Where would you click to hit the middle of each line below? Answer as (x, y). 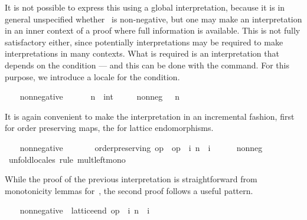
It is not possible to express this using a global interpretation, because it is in (145, 7)
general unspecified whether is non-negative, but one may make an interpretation (153, 19)
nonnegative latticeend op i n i (85, 210)
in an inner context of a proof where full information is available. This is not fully (153, 30)
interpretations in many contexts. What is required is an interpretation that (142, 53)
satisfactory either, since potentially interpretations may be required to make (144, 42)
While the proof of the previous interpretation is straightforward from (131, 179)
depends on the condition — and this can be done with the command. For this (147, 65)
